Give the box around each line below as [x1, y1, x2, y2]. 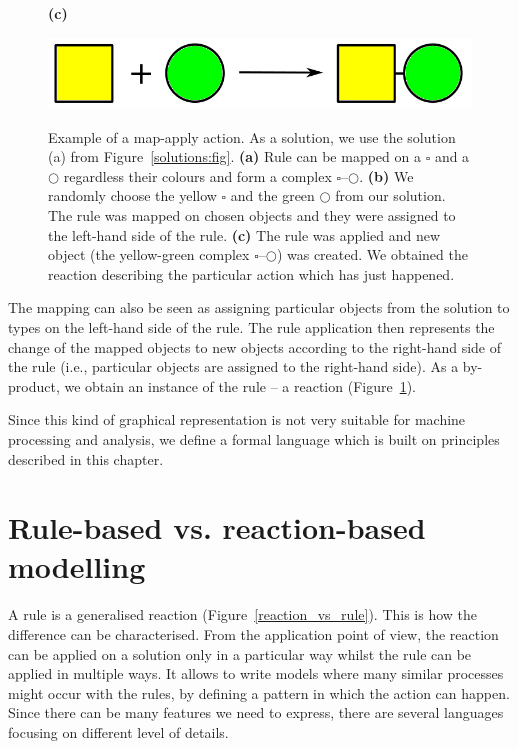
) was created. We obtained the [276, 244, 468, 265]
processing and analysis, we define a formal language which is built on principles [8, 428, 500, 449]
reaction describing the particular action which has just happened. [48, 263, 455, 284]
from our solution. [335, 185, 446, 206]
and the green [230, 185, 315, 206]
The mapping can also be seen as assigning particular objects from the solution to [8, 297, 510, 318]
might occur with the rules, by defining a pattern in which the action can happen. [8, 682, 510, 703]
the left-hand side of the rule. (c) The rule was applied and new [48, 224, 441, 245]
